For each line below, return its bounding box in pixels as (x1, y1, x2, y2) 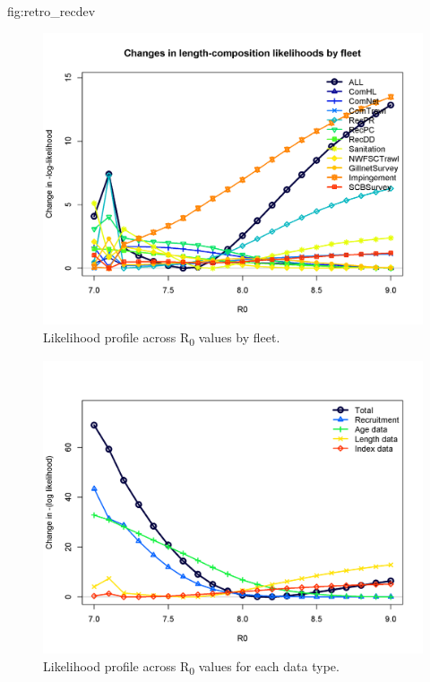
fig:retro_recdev (7, 2, 96, 20)
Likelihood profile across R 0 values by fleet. (43, 328, 280, 349)
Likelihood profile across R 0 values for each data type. (43, 656, 340, 678)
